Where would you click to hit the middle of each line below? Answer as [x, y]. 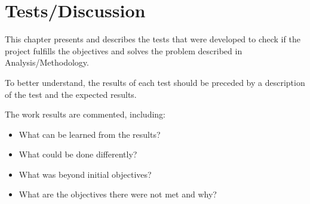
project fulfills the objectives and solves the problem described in [124, 50]
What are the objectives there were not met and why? [118, 194]
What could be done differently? [78, 154]
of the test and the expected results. [71, 94]
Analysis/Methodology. [47, 62]
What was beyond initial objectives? [85, 174]
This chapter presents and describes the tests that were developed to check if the [153, 39]
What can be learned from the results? [90, 134]
